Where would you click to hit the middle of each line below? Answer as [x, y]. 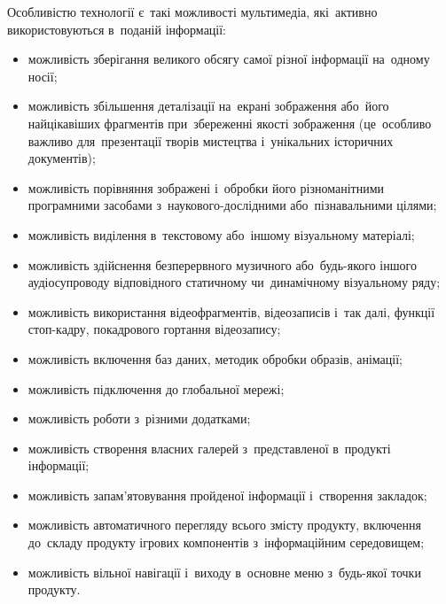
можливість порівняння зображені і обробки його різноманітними [206, 187]
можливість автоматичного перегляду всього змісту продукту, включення [224, 525]
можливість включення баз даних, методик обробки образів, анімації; [215, 358]
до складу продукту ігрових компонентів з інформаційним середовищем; [226, 542]
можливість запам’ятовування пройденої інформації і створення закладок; [227, 495]
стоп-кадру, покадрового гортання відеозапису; [154, 329]
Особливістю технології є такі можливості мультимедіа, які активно [192, 12]
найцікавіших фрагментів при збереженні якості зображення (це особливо [230, 123]
